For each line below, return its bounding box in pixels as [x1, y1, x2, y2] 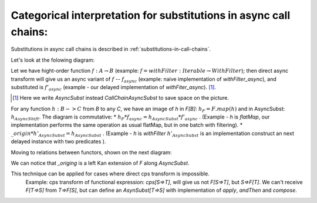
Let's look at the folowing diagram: [11, 56, 95, 63]
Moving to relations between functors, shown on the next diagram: [11, 148, 172, 155]
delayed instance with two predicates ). [11, 138, 106, 145]
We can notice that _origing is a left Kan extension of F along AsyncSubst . [11, 160, 190, 167]
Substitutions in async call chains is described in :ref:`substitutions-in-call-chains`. [11, 46, 211, 53]
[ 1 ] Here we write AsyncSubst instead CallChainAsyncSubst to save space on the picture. [12, 94, 229, 101]
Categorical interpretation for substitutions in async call [11, 9, 291, 22]
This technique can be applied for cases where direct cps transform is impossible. [11, 170, 210, 177]
